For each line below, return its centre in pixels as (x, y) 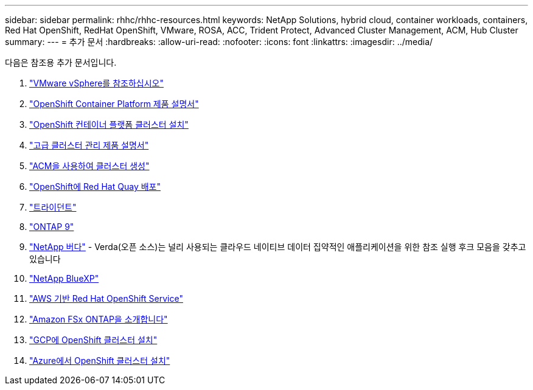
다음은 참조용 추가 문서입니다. (61, 62)
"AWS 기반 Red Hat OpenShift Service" (106, 298)
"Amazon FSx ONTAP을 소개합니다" (99, 319)
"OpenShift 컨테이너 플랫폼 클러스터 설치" (109, 124)
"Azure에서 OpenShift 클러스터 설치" (100, 360)
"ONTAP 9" (52, 227)
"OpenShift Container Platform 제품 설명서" (114, 104)
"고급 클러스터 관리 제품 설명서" (89, 145)
